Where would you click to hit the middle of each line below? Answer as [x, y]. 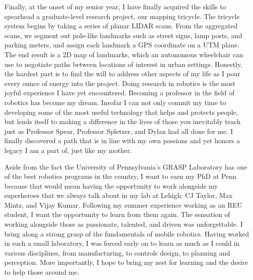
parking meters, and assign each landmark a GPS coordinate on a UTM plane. [122, 45]
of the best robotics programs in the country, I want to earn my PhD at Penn [120, 176]
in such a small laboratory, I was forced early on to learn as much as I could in [122, 243]
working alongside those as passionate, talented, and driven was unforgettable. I [124, 224]
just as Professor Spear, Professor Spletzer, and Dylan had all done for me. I [119, 131]
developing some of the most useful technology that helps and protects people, [121, 112]
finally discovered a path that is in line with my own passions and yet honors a [122, 140]
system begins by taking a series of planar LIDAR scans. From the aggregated [121, 26]
